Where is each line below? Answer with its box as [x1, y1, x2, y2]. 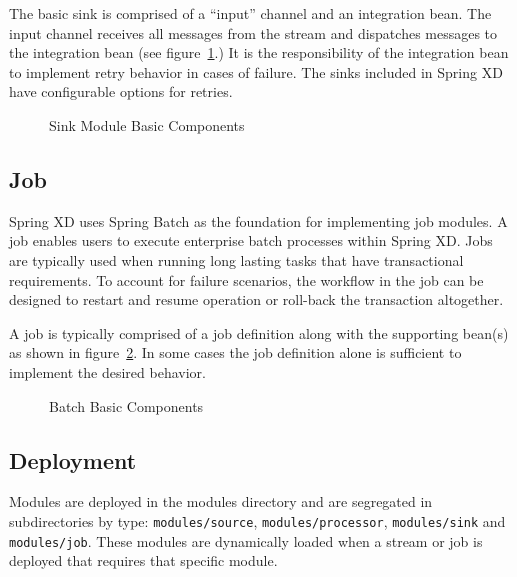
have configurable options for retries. [9, 81, 233, 102]
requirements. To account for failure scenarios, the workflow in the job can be [9, 269, 484, 290]
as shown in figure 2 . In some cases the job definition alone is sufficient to [9, 342, 462, 363]
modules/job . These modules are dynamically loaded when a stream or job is [9, 530, 483, 551]
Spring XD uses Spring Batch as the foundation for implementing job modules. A [9, 210, 508, 231]
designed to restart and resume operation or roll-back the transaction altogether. [9, 289, 504, 310]
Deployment [9, 444, 137, 475]
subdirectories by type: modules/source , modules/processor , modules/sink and [9, 510, 506, 531]
